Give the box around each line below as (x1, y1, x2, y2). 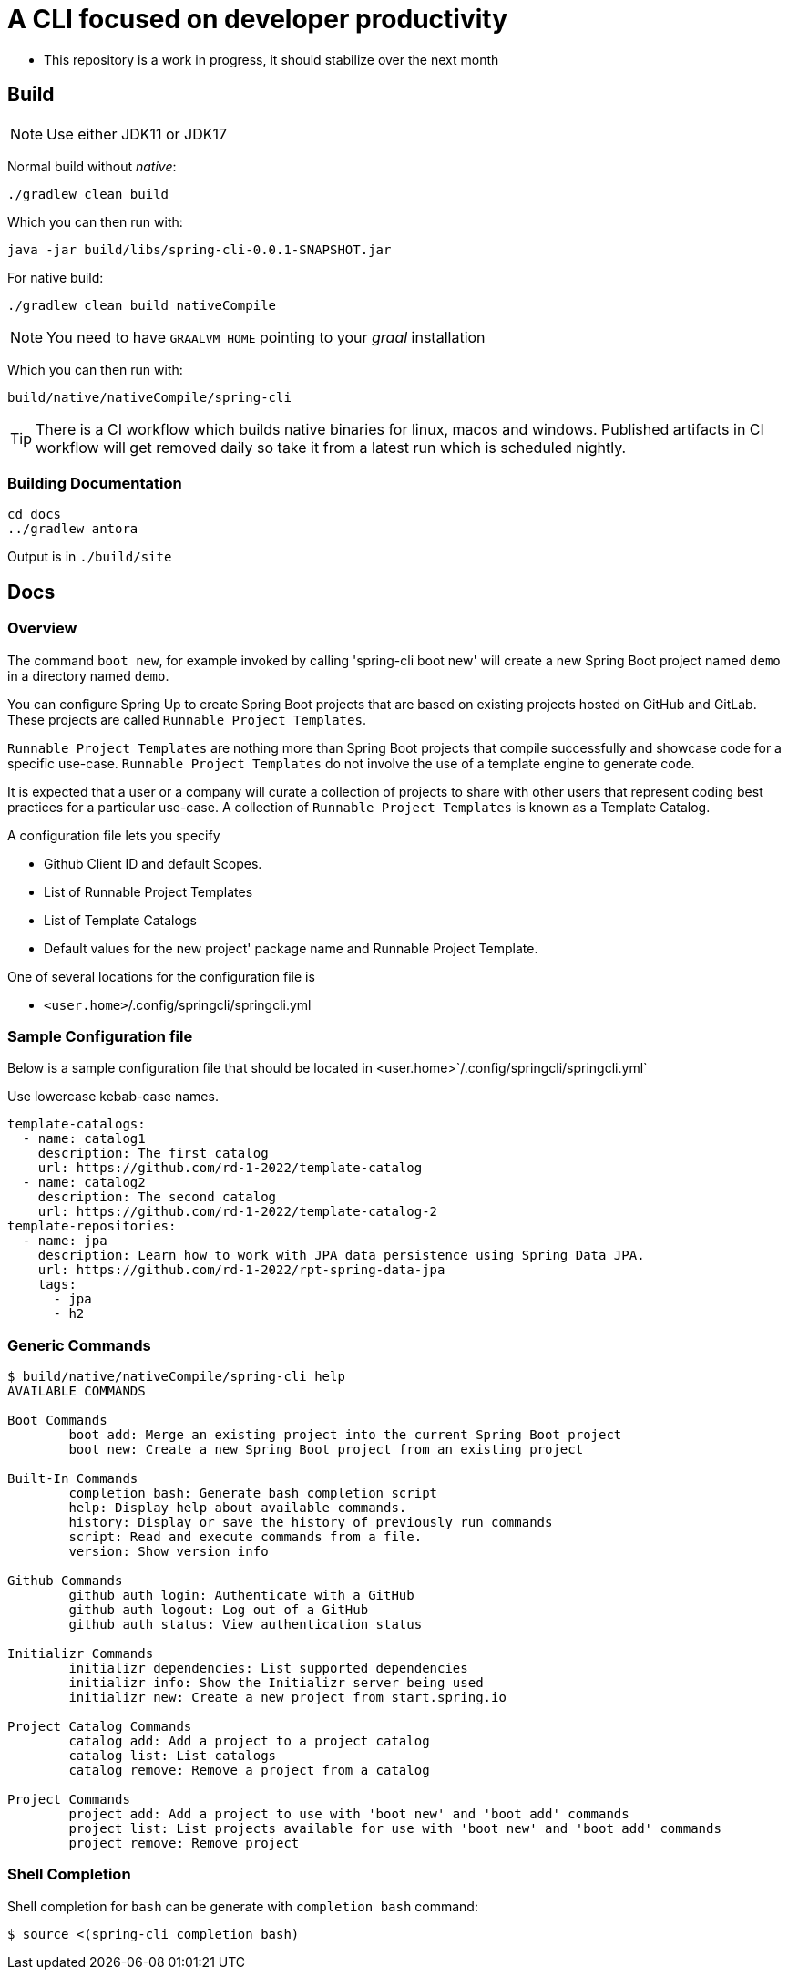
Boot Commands (7, 1413, 107, 1428)
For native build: (7, 269, 104, 285)
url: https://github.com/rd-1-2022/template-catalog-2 (37, 1204, 438, 1220)
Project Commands (7, 1792, 130, 1807)
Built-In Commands (7, 1471, 138, 1487)
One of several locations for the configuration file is (7, 968, 315, 984)
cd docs (7, 507, 62, 522)
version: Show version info (68, 1544, 269, 1560)
